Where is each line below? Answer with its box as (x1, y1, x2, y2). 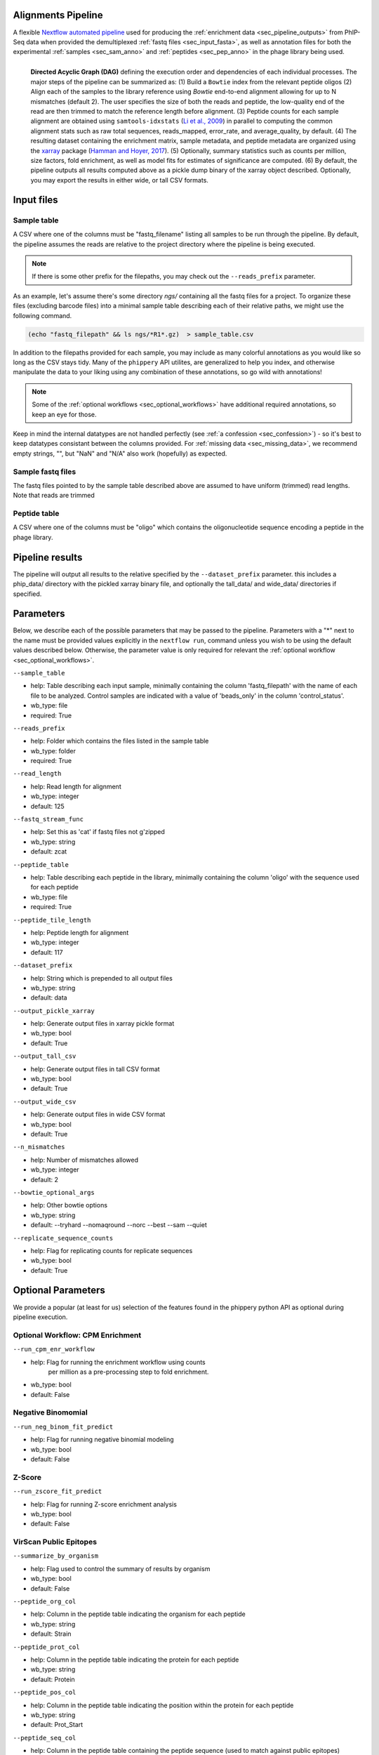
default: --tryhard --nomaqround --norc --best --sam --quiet (30, 1221, 207, 1229)
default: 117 (30, 948, 63, 956)
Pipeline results (13, 551, 83, 563)
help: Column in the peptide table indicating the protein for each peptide (30, 1655, 239, 1664)
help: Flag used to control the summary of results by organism (30, 1564, 211, 1572)
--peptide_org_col (13, 1598, 77, 1605)
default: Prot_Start (30, 1721, 84, 1729)
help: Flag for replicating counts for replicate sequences (30, 1246, 193, 1254)
